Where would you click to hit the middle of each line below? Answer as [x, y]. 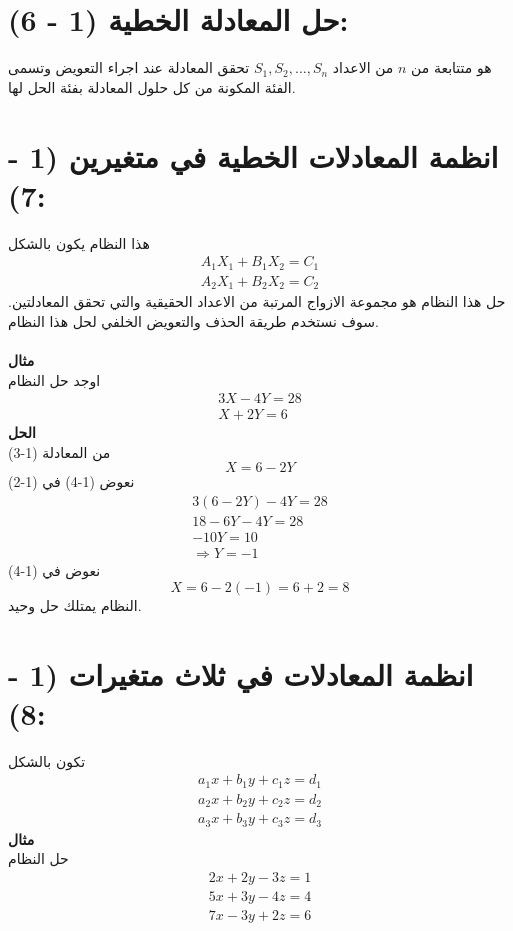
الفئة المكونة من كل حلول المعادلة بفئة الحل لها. [152, 86]
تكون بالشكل [47, 760]
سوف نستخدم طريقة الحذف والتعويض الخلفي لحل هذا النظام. [193, 320]
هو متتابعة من [451, 67]
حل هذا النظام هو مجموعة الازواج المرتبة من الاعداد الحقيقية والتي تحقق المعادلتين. [257, 301]
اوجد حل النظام [54, 379]
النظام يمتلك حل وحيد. [75, 604]
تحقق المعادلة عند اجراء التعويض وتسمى [129, 67]
